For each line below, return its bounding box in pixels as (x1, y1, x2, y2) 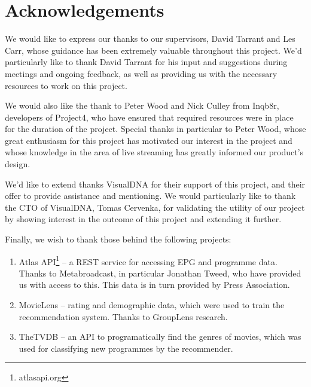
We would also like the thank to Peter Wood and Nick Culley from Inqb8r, (5, 99, 279, 112)
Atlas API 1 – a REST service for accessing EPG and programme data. (19, 253, 278, 268)
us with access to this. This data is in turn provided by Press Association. (19, 278, 290, 291)
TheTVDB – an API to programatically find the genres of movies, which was (19, 330, 301, 343)
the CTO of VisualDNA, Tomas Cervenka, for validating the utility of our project (5, 201, 305, 213)
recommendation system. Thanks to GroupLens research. (19, 310, 228, 322)
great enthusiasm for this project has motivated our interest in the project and (5, 134, 292, 146)
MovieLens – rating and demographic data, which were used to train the (19, 299, 285, 311)
